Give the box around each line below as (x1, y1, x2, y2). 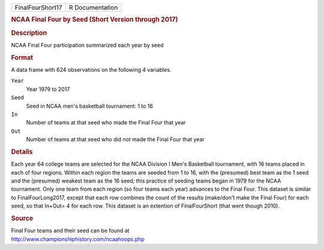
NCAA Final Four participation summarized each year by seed (11, 41, 164, 48)
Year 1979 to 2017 (26, 86, 70, 93)
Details (11, 147, 33, 156)
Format (11, 53, 33, 62)
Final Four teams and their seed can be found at (11, 227, 130, 234)
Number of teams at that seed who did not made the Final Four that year (26, 136, 205, 143)
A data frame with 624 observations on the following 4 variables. (11, 66, 172, 73)
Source (11, 214, 34, 222)
